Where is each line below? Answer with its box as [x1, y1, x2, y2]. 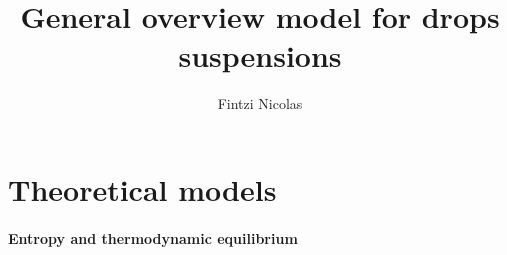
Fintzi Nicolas [217, 93, 303, 114]
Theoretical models [8, 168, 277, 209]
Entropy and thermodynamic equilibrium [8, 227, 298, 248]
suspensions [178, 35, 342, 76]
